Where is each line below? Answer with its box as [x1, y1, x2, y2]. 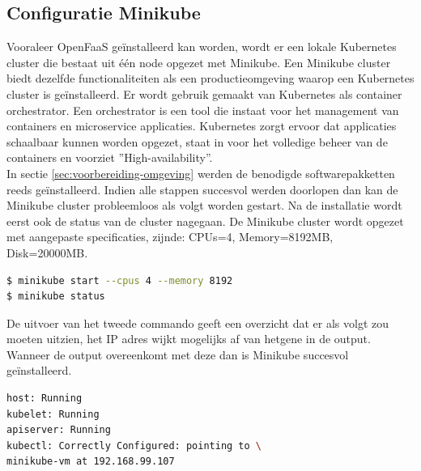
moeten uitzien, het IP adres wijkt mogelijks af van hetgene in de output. [6, 330, 371, 347]
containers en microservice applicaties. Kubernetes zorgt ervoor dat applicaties [6, 117, 397, 134]
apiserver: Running [6, 424, 111, 436]
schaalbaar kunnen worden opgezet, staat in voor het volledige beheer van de [6, 133, 388, 150]
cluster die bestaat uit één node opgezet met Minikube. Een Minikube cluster [6, 53, 391, 70]
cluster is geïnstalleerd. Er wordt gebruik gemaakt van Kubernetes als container [6, 85, 402, 102]
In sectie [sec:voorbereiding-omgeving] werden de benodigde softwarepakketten [6, 164, 395, 181]
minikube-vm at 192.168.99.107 [6, 456, 175, 468]
